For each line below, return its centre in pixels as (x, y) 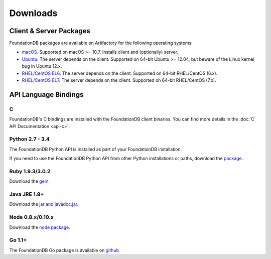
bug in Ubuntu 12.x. (42, 66)
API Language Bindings (46, 95)
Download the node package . (40, 227)
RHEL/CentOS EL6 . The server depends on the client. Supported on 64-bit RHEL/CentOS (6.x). (120, 73)
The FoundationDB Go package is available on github (64, 250)
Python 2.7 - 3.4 (30, 139)
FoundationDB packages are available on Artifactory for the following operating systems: (101, 43)
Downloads (33, 13)
